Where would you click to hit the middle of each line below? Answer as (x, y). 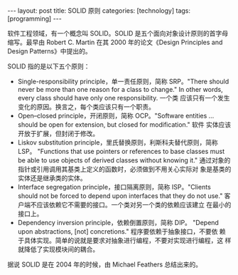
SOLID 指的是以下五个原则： (49, 66)
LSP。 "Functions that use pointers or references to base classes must (121, 151)
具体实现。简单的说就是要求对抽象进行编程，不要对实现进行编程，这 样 (128, 240)
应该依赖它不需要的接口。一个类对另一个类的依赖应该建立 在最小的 (134, 205)
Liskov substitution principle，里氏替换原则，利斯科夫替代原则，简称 (118, 142)
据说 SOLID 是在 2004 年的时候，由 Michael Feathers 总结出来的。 (105, 264)
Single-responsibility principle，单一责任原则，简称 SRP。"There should (123, 81)
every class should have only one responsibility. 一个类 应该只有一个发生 (124, 98)
